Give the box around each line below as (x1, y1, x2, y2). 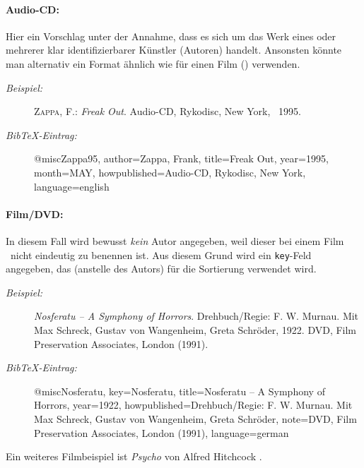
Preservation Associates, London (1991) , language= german (34, 425, 289, 440)
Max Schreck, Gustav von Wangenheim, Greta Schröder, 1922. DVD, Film (34, 322, 357, 337)
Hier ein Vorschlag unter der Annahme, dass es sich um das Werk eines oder (6, 28, 336, 43)
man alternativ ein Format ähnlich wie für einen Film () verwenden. (6, 56, 300, 71)
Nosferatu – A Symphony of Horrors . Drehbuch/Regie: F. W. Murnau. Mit (34, 308, 359, 323)
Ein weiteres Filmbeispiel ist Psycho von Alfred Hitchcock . (6, 449, 262, 464)
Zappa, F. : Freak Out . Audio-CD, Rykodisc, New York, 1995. (34, 104, 301, 119)
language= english (34, 179, 110, 193)
